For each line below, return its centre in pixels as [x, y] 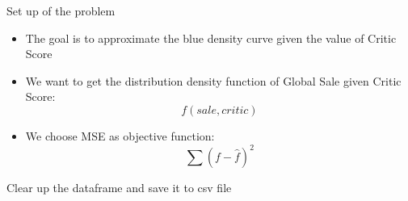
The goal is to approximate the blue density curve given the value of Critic [211, 38]
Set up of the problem [61, 10]
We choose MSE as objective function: [120, 135]
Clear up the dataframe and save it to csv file [119, 188]
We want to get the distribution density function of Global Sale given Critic [213, 80]
